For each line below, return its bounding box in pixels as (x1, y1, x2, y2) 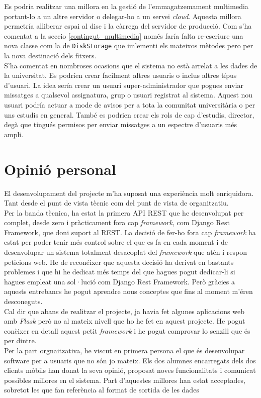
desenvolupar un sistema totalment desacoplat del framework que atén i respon (4, 247, 247, 257)
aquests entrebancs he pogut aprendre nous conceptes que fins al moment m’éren (4, 286, 253, 296)
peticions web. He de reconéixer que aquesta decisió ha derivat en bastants (4, 256, 234, 267)
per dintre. (4, 335, 37, 346)
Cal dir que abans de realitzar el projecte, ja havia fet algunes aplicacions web (4, 306, 244, 316)
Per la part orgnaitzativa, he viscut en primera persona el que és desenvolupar (4, 345, 245, 355)
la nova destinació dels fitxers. (4, 50, 97, 61)
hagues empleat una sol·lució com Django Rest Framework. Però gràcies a (4, 276, 235, 286)
